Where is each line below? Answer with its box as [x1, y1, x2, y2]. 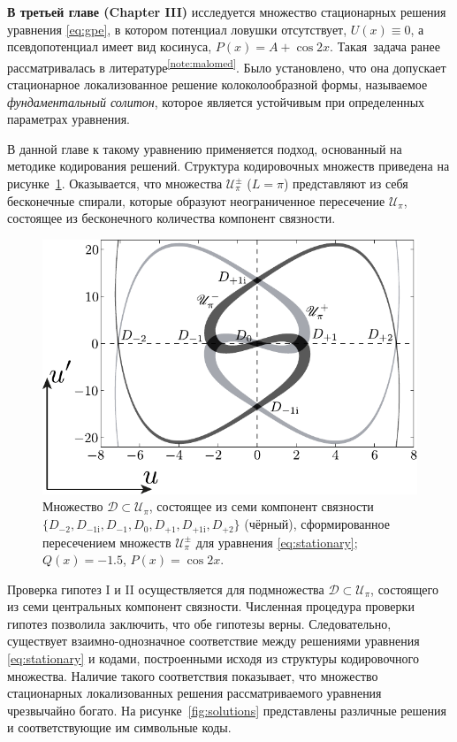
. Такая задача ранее [330, 37, 440, 56]
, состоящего [370, 579, 438, 598]
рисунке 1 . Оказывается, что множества [7, 174, 223, 192]
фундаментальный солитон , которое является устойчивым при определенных [7, 92, 425, 111]
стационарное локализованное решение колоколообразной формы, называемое [7, 75, 428, 94]
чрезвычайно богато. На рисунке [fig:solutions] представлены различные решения [7, 700, 446, 719]
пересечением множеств [42, 532, 171, 551]
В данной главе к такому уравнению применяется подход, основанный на [7, 139, 402, 157]
